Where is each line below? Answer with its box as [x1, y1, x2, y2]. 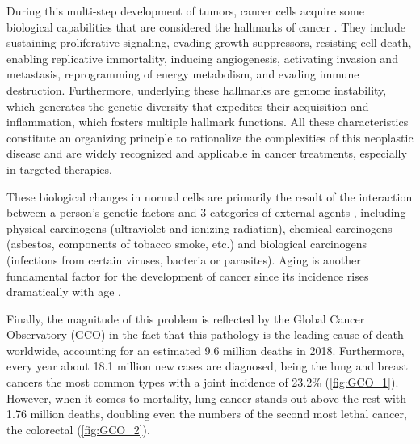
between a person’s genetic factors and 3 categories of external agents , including [6, 204, 406, 221]
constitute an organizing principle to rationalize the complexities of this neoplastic [6, 129, 414, 146]
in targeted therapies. [6, 160, 112, 177]
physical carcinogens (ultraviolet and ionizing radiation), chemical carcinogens [6, 219, 393, 236]
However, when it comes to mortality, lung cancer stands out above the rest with [6, 389, 407, 406]
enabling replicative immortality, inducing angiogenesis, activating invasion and [6, 49, 398, 66]
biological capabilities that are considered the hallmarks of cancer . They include [6, 18, 405, 35]
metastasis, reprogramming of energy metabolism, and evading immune [6, 66, 359, 82]
